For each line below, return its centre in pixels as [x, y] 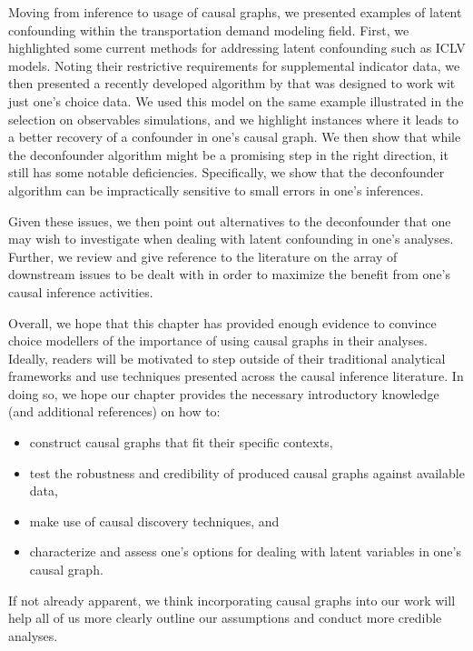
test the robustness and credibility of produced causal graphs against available [247, 472]
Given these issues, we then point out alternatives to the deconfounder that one [230, 220]
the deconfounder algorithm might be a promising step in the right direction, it [228, 154]
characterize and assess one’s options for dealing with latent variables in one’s [245, 551]
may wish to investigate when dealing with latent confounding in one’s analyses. [231, 239]
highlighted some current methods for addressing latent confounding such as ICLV [237, 48]
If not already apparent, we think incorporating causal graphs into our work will [232, 600]
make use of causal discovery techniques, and [154, 521]
